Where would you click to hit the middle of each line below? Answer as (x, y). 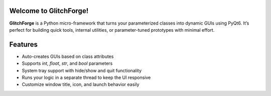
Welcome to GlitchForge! (49, 11)
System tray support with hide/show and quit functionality (82, 70)
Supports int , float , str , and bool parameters (67, 63)
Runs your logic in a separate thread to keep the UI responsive (86, 77)
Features (23, 44)
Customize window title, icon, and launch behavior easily (81, 84)
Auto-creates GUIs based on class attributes (68, 56)
